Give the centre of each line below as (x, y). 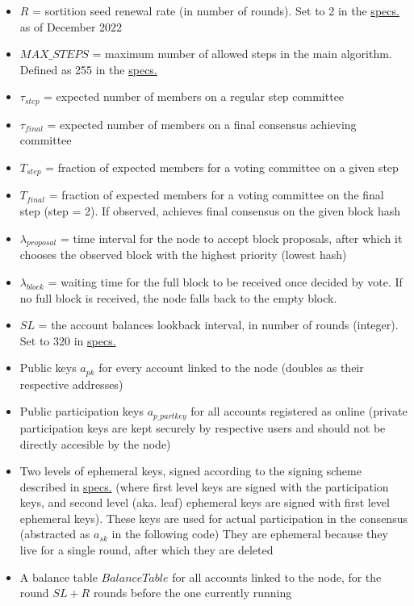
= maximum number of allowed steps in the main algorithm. (242, 54)
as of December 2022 (71, 26)
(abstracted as (55, 534)
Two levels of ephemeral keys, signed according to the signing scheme (190, 471)
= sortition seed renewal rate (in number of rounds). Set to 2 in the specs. (216, 10)
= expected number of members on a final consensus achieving (202, 124)
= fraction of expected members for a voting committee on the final (216, 195)
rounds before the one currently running (192, 593)
